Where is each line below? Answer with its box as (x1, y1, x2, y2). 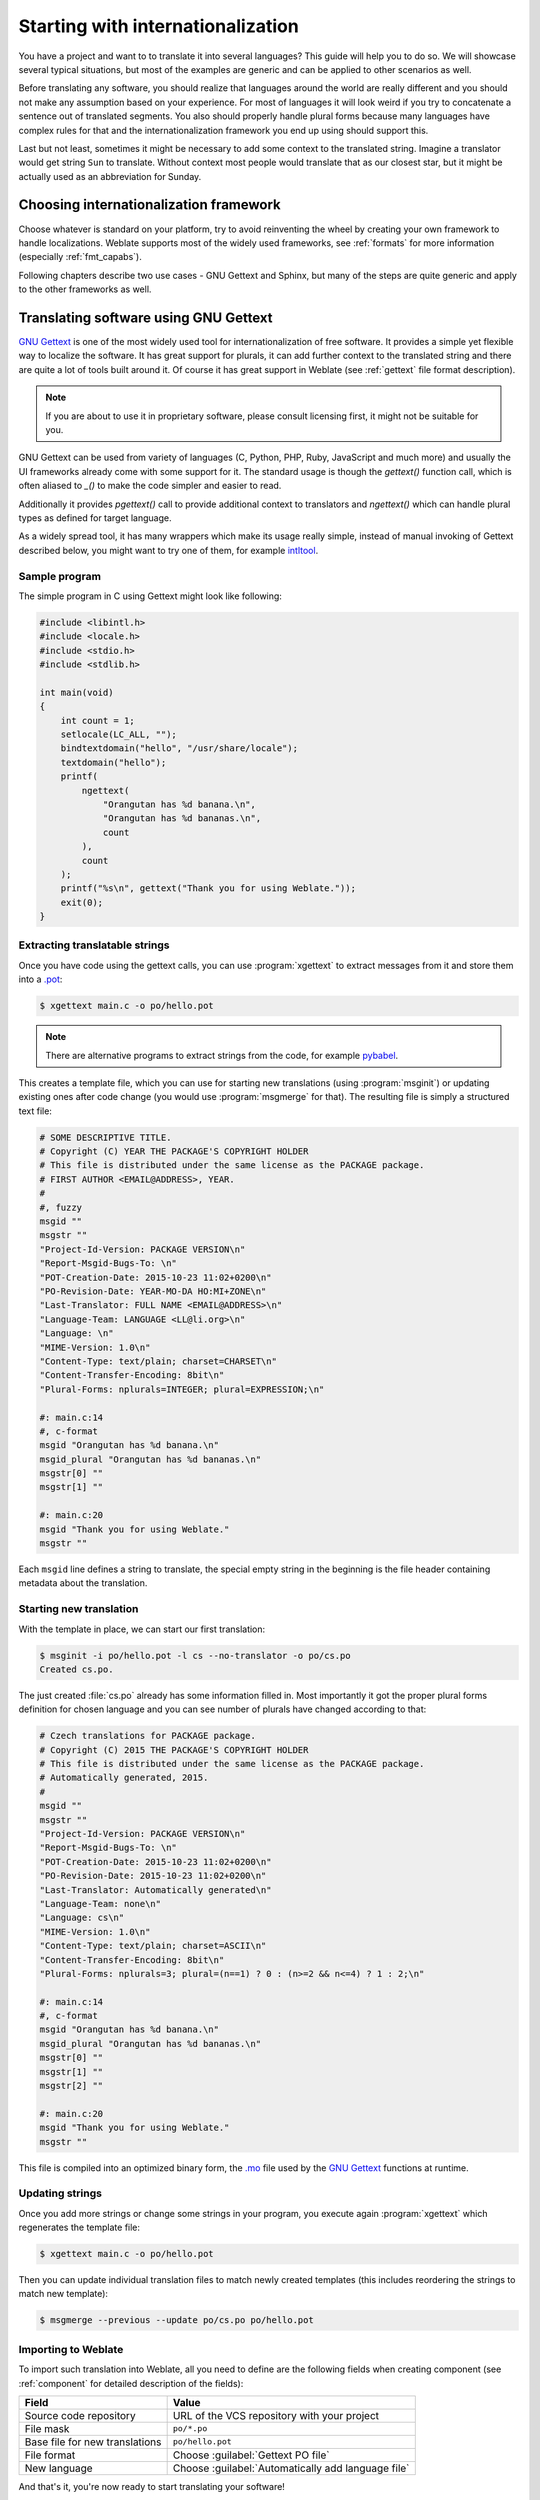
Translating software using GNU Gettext (18, 309, 273, 326)
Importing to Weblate (18, 2342, 124, 2356)
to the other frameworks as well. (18, 283, 152, 295)
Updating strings (18, 2186, 102, 2200)
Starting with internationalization (18, 15, 299, 37)
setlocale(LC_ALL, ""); (60, 728, 177, 740)
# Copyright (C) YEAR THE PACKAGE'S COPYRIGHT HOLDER (39, 1146, 309, 1157)
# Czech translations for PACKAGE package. (39, 1730, 257, 1742)
